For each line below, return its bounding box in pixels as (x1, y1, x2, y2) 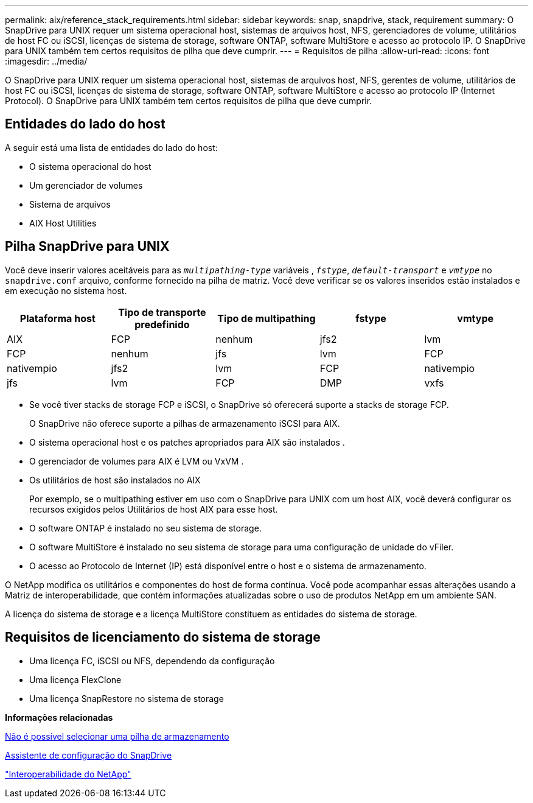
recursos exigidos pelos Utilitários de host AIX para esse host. (29, 503, 278, 514)
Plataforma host (19, 312, 96, 324)
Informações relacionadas (5, 712, 113, 723)
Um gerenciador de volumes (29, 180, 143, 191)
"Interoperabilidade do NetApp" (5, 768, 131, 779)
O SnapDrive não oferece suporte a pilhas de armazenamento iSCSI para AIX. (29, 418, 340, 429)
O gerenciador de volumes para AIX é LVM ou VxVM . (29, 455, 244, 466)
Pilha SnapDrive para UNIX (5, 239, 170, 254)
